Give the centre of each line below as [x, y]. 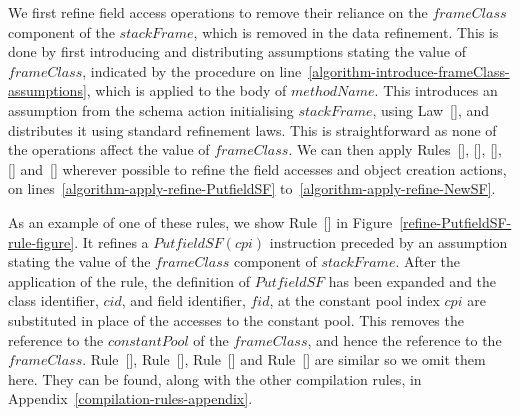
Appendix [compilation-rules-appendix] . [130, 398]
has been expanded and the [412, 280]
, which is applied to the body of [186, 90]
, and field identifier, [183, 300]
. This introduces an [436, 90]
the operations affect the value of [109, 149]
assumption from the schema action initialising [151, 109]
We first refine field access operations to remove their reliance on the [218, 12]
